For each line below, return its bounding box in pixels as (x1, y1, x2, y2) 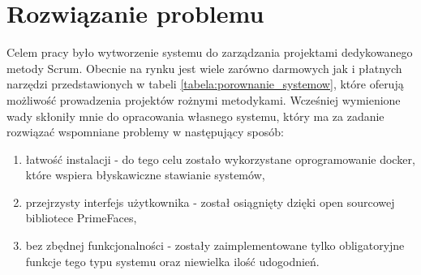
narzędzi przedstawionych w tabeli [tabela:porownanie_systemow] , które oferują (6, 75, 404, 92)
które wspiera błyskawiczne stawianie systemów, (25, 166, 265, 183)
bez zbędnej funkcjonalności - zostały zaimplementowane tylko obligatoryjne (25, 237, 405, 254)
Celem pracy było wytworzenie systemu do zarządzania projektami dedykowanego (6, 44, 413, 61)
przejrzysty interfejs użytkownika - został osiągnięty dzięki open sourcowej (25, 193, 395, 210)
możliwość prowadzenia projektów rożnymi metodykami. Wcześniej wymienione (6, 91, 401, 108)
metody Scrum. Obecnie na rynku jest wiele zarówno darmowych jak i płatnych (6, 59, 402, 76)
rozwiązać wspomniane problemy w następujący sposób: (6, 123, 284, 140)
